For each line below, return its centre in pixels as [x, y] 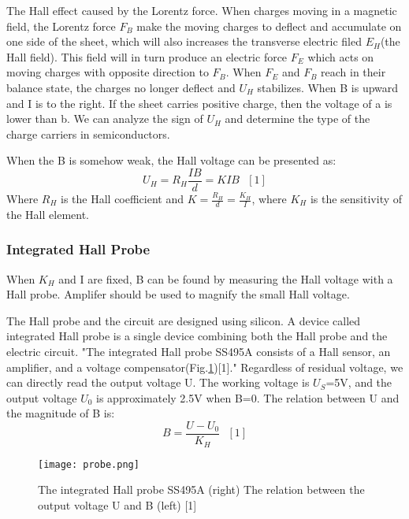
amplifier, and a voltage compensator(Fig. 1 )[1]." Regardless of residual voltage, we [205, 367]
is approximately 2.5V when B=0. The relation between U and [248, 397]
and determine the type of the [297, 119]
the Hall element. [48, 214]
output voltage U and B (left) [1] [117, 504]
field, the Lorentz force [61, 26]
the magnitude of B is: [61, 413]
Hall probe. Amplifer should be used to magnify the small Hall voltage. [178, 294]
